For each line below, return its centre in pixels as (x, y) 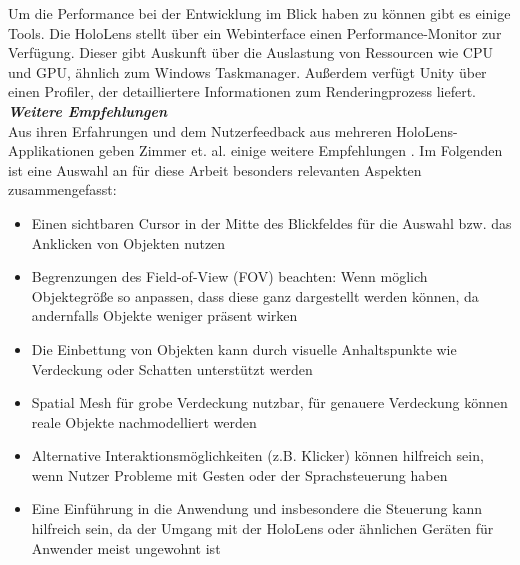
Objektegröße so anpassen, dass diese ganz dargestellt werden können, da (255, 295)
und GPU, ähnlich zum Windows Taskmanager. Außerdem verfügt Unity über (247, 71)
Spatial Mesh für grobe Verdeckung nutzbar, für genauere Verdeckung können (269, 402)
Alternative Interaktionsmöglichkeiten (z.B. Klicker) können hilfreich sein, (257, 455)
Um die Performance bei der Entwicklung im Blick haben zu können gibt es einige (259, 13)
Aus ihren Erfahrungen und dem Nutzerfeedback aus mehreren (200, 130)
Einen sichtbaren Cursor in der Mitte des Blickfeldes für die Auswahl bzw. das (271, 222)
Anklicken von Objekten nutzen (128, 242)
